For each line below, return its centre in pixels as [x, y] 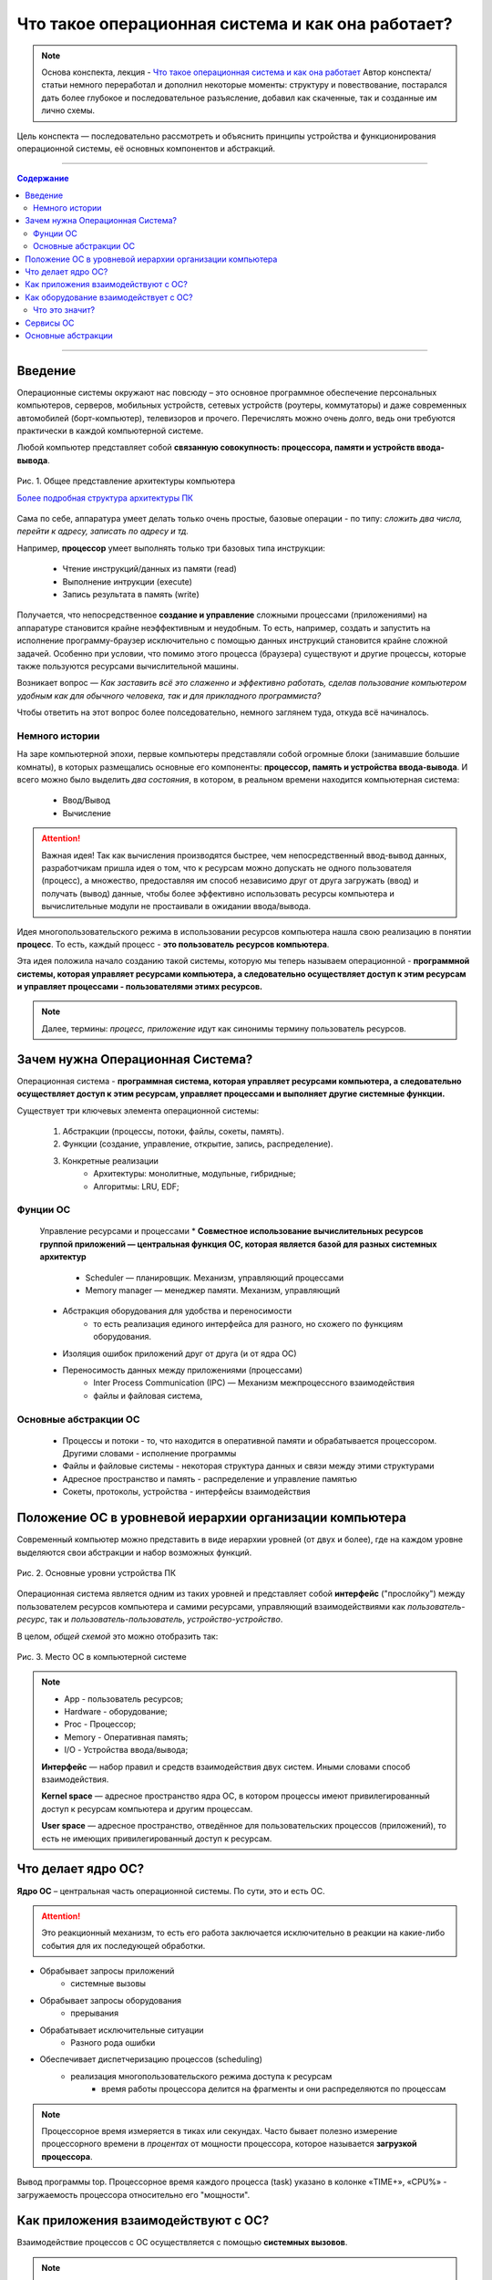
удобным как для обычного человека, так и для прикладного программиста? [169, 695]
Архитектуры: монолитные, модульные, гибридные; [195, 1174]
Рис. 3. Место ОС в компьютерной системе [102, 1656]
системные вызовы [108, 1984]
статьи [55, 85]
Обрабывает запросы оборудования [111, 2000]
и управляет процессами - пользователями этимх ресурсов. [140, 987]
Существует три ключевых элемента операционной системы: [138, 1110]
